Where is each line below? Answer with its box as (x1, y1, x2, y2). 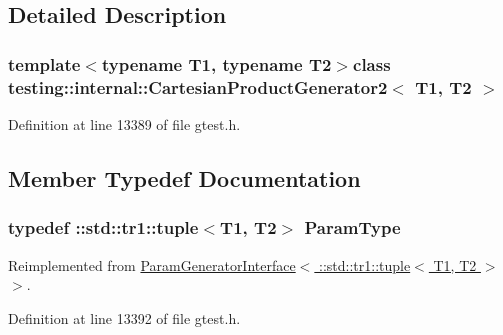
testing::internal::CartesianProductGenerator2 (8, 74, 388, 99)
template (8, 51, 81, 76)
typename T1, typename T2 (101, 51, 332, 76)
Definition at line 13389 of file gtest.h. (8, 113, 241, 134)
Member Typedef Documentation (8, 162, 361, 193)
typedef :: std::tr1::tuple (8, 215, 199, 240)
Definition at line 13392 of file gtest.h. (8, 307, 241, 328)
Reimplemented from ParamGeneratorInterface (8, 254, 296, 275)
